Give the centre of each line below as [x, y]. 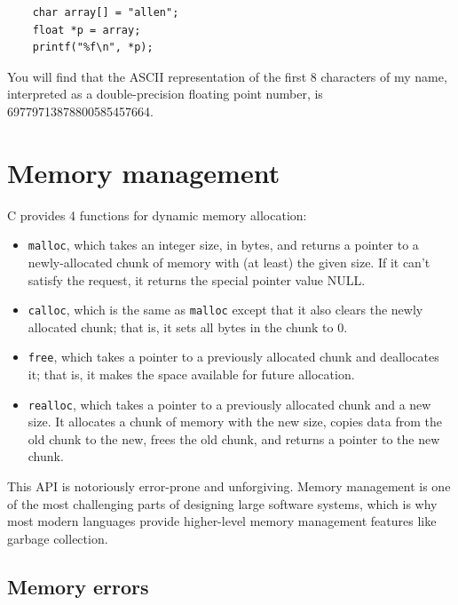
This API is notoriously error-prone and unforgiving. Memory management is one [229, 486]
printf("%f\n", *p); [93, 48]
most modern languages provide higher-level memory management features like [222, 521]
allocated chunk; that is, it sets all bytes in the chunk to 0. [188, 326]
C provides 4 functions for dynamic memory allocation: [157, 215]
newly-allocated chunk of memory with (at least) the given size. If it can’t [229, 262]
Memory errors [78, 586]
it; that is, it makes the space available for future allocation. [191, 374]
